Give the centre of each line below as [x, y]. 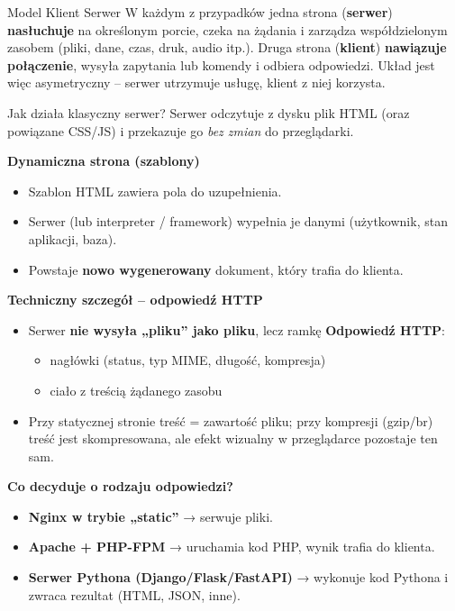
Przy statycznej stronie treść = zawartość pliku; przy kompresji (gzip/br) [231, 420]
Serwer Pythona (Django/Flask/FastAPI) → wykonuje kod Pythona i [238, 577]
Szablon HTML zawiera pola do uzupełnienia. [155, 191]
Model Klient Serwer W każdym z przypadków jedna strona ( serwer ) [200, 12]
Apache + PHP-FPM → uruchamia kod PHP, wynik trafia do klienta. [232, 547]
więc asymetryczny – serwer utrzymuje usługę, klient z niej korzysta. [196, 82]
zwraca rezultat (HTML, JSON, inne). [134, 594]
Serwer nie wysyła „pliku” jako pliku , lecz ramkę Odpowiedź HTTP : [237, 329]
